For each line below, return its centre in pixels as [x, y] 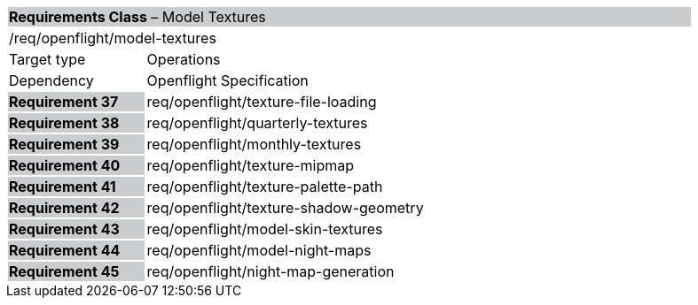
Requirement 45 [64, 271]
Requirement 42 [64, 208]
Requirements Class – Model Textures [137, 17]
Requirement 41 [63, 187]
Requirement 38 [64, 123]
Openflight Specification [227, 80]
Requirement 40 [65, 165]
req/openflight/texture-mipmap [251, 165]
